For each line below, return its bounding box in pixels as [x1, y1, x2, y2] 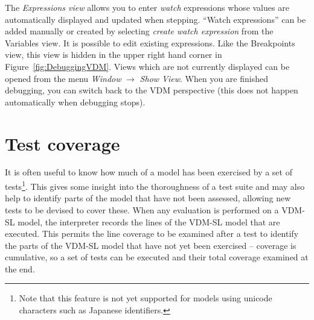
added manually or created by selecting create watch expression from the [5, 25, 274, 37]
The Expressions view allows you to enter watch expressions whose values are [5, 1, 289, 13]
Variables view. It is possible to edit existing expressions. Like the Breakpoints [5, 36, 295, 49]
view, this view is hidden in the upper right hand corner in [5, 48, 222, 61]
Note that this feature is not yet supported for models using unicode [19, 292, 272, 304]
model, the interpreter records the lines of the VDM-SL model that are [18, 215, 280, 228]
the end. [5, 262, 35, 275]
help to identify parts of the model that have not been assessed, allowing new [5, 192, 291, 204]
